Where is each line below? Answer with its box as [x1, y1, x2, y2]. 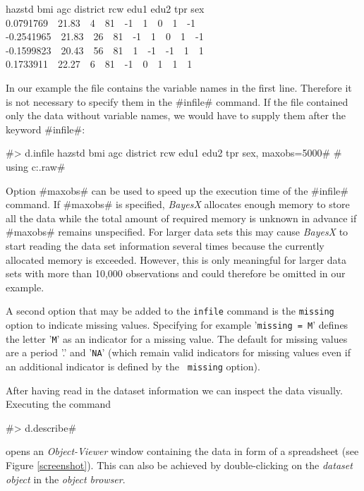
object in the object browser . [6, 471, 126, 486]
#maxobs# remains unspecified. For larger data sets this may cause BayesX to [6, 224, 348, 239]
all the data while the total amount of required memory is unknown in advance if [6, 210, 357, 225]
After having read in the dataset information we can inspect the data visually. [6, 382, 343, 397]
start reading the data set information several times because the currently [6, 238, 324, 253]
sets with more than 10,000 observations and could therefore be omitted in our [6, 266, 346, 281]
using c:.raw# [6, 159, 66, 174]
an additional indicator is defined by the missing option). [6, 358, 260, 373]
